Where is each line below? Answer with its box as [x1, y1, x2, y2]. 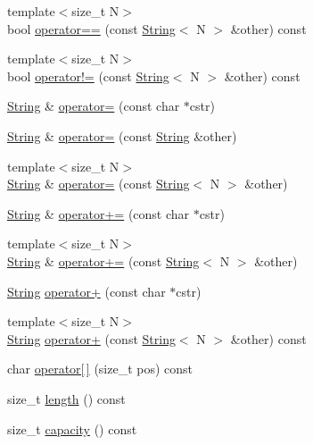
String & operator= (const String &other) [7, 126, 237, 145]
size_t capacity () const [7, 419, 137, 438]
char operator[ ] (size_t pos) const [7, 359, 194, 378]
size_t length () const [7, 389, 126, 407]
